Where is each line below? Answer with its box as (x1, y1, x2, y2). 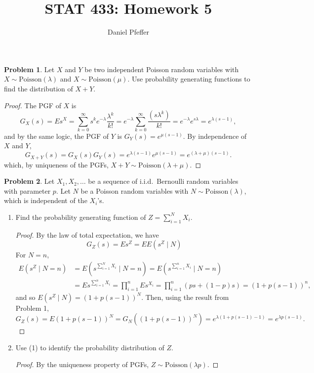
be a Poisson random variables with (80, 185, 189, 196)
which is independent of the (4, 195, 87, 206)
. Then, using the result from (141, 291, 229, 302)
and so (15, 291, 36, 302)
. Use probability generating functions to (127, 74, 250, 84)
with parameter (4, 185, 51, 196)
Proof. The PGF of (4, 100, 61, 110)
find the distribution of (4, 83, 73, 93)
